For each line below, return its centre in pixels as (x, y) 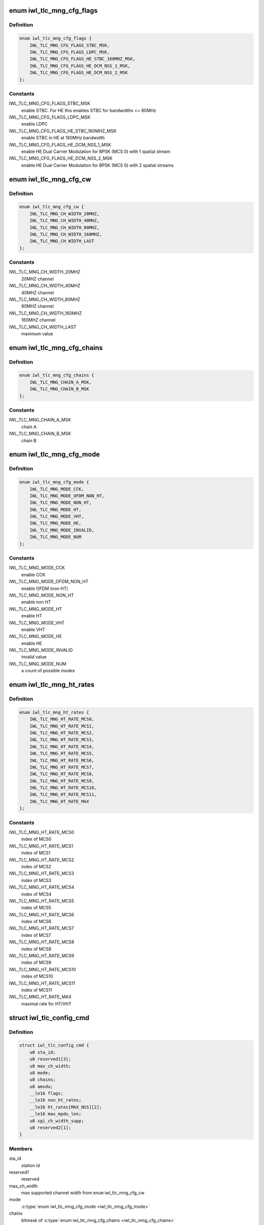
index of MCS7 (36, 935)
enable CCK (33, 575)
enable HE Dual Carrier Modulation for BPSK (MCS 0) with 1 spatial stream (96, 151)
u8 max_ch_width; (50, 1066)
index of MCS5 (36, 908)
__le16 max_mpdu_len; (55, 1114)
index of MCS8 (36, 949)
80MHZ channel (37, 306)
